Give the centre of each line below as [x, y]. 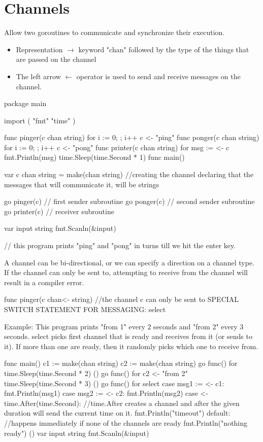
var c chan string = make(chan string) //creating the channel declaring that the [129, 174]
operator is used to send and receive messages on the [158, 76]
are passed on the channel [56, 59]
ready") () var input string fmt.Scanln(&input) [77, 433]
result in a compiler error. [44, 282]
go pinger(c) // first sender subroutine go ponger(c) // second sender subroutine [129, 201]
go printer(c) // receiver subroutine [59, 211]
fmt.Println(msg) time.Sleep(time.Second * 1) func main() [94, 157]
